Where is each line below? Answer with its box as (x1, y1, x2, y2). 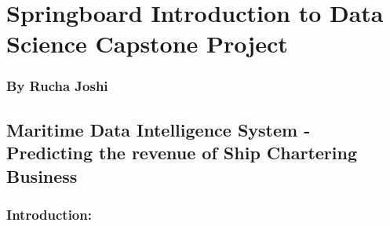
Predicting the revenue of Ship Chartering (6, 140, 358, 165)
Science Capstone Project (6, 27, 288, 60)
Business (6, 163, 78, 188)
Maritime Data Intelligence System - (6, 117, 311, 141)
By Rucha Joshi (6, 76, 108, 96)
